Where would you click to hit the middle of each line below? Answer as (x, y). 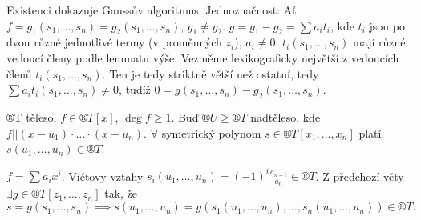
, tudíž (135, 89)
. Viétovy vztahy (102, 176)
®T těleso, (32, 116)
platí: (372, 132)
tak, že (121, 193)
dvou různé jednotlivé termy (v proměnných (114, 42)
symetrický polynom (211, 132)
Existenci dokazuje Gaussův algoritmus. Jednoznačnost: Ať (152, 10)
